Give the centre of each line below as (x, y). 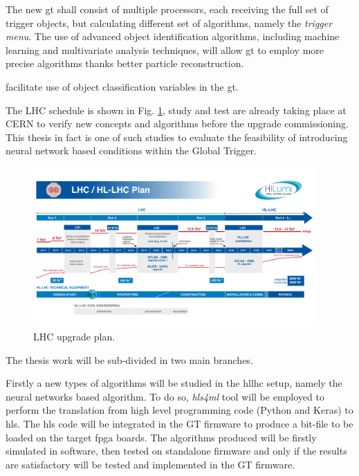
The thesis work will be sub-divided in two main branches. (129, 359)
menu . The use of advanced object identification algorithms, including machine (173, 36)
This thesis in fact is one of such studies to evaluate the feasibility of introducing (177, 137)
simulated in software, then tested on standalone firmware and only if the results (176, 451)
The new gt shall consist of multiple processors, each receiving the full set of (167, 9)
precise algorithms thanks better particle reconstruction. (125, 63)
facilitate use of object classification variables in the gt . (122, 86)
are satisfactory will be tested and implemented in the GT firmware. (150, 464)
